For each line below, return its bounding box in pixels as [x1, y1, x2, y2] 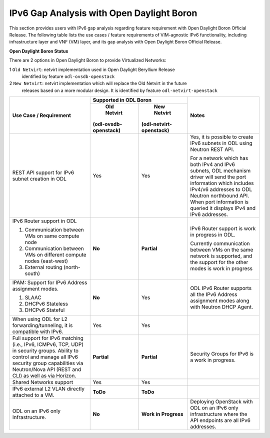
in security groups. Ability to [12, 347, 79, 354]
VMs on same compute [24, 232, 79, 239]
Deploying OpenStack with [190, 398, 253, 405]
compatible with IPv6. [12, 328, 63, 335]
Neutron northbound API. [190, 192, 249, 199]
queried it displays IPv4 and [190, 205, 256, 212]
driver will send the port [190, 173, 246, 180]
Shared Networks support [12, 379, 73, 386]
